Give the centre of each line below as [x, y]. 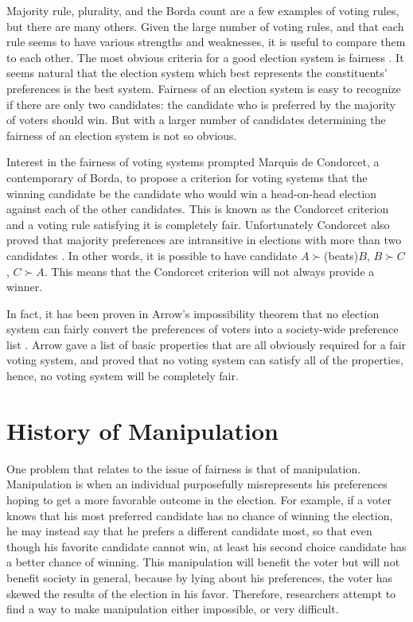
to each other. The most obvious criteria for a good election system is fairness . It [205, 57]
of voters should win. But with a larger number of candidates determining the [196, 120]
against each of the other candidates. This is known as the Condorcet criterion [198, 209]
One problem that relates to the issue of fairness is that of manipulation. [184, 468]
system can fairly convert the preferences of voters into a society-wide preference [203, 329]
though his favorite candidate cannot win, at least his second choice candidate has [206, 546]
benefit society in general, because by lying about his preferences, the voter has [200, 577]
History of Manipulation [142, 430]
